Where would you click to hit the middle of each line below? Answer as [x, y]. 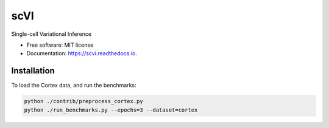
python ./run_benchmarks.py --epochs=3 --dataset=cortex [111, 110]
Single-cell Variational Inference [51, 34]
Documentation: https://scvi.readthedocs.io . [82, 53]
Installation [33, 71]
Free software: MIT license [60, 45]
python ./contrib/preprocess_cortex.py [83, 101]
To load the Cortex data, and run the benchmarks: [74, 86]
